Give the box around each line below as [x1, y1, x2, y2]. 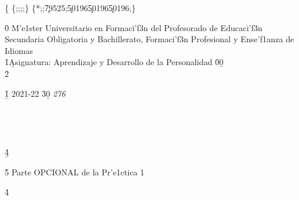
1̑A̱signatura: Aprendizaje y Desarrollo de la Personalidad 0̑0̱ [5, 56, 224, 68]
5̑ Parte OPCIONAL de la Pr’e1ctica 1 [5, 165, 145, 178]
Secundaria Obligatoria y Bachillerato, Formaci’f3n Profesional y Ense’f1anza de [5, 33, 294, 45]
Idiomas [5, 44, 33, 56]
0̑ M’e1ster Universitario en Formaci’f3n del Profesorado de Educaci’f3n [5, 21, 263, 33]
